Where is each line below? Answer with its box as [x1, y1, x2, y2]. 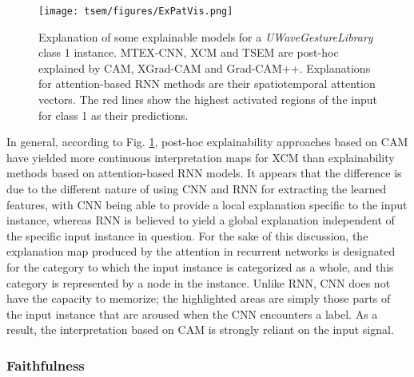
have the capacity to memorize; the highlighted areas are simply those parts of [6, 290, 391, 307]
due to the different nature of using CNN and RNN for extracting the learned [6, 181, 387, 196]
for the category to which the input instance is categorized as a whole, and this [6, 258, 394, 275]
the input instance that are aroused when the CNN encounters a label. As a [6, 305, 378, 322]
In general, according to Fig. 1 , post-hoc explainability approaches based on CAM [6, 133, 408, 150]
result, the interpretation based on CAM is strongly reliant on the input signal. [6, 321, 394, 338]
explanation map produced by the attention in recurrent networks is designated [6, 243, 396, 260]
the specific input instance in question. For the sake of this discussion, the [6, 227, 368, 244]
